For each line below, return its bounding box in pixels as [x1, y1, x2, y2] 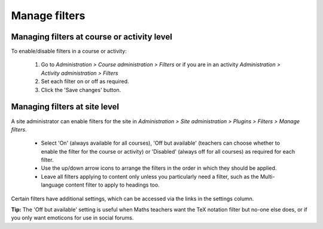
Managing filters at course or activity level [11, 32, 173, 42]
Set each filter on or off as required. [41, 78, 129, 85]
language [41, 181, 64, 188]
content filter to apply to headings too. [65, 181, 160, 188]
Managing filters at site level [11, 102, 120, 112]
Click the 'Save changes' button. [41, 86, 121, 93]
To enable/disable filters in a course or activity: [11, 48, 127, 55]
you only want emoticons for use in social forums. [11, 214, 134, 221]
